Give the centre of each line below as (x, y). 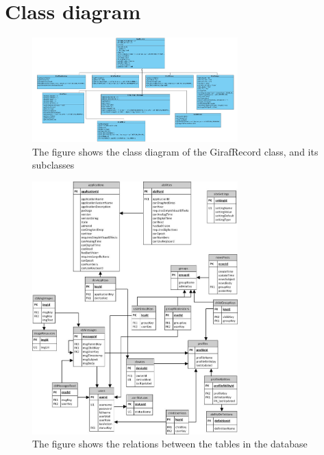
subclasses (53, 165)
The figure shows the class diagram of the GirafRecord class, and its (175, 151)
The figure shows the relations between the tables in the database (170, 444)
